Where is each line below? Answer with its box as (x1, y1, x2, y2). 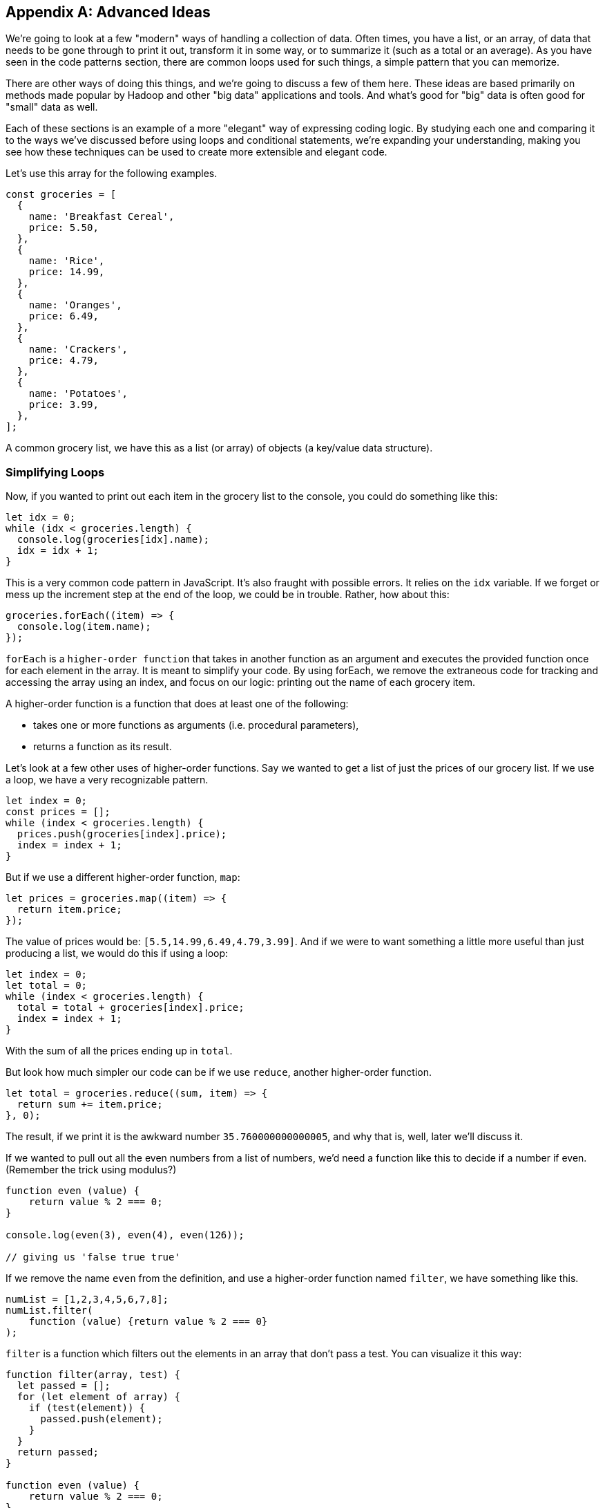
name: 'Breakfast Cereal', (28, 211, 175, 223)
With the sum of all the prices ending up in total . (6, 1045, 233, 1057)
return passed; (17, 1446, 99, 1458)
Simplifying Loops (6, 465, 105, 479)
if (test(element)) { (28, 1402, 146, 1414)
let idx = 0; (6, 512, 76, 523)
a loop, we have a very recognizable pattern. (6, 774, 209, 786)
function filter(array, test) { (6, 1369, 180, 1381)
